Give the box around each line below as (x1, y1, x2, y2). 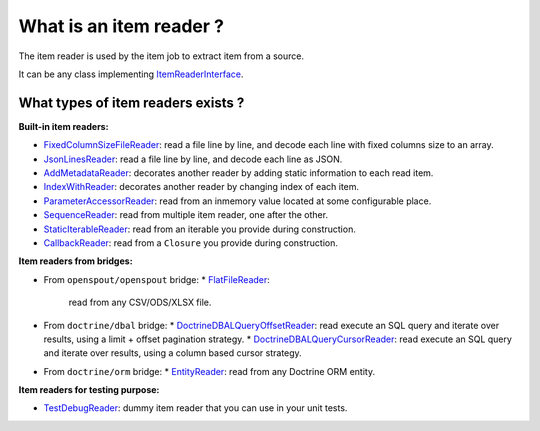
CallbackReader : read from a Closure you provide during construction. (43, 236, 339, 249)
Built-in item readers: (18, 120, 109, 132)
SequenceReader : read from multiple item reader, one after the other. (43, 209, 329, 221)
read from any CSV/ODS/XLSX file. (68, 296, 212, 309)
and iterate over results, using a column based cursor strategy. (43, 347, 302, 359)
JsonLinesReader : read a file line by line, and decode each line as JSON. (43, 153, 343, 165)
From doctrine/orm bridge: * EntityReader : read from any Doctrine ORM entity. (43, 365, 375, 377)
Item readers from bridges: (18, 255, 134, 267)
